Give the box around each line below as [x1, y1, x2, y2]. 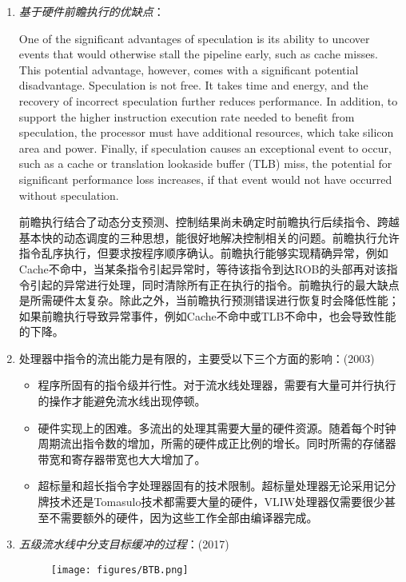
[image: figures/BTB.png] [50, 564, 189, 576]
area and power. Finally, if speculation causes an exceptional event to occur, [18, 139, 392, 156]
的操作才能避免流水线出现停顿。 [38, 393, 206, 409]
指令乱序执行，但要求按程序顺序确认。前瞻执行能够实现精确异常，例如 [18, 245, 388, 261]
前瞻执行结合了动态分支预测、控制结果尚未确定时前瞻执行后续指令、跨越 [18, 213, 400, 230]
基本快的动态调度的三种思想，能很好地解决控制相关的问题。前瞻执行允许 [18, 229, 400, 245]
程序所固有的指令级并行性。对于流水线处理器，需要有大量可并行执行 [38, 377, 396, 393]
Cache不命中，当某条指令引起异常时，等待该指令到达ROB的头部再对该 [18, 260, 387, 277]
